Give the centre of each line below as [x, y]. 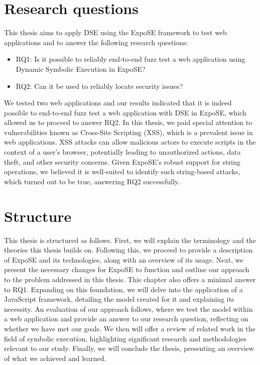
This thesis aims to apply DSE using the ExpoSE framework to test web [115, 32]
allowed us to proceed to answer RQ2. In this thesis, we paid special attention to [128, 122]
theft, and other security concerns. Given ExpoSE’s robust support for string [122, 161]
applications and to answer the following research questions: [96, 42]
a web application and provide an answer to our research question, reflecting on [126, 319]
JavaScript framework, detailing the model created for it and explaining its [119, 299]
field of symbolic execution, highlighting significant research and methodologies [125, 338]
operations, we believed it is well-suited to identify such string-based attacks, [122, 171]
